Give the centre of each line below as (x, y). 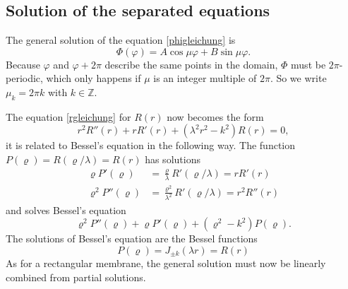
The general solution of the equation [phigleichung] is (121, 40)
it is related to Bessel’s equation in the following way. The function (151, 145)
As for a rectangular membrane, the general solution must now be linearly (166, 263)
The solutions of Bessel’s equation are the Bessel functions (132, 238)
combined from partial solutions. (76, 277)
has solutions (173, 159)
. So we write (298, 78)
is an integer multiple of (205, 78)
